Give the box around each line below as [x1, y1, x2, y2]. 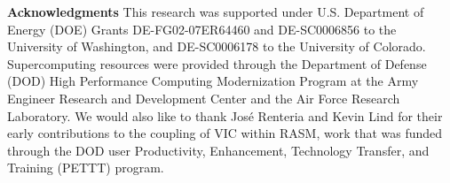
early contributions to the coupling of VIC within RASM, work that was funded [7, 124, 443, 142]
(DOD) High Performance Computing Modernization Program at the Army [7, 72, 419, 90]
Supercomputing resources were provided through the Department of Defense [7, 54, 427, 72]
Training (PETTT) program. [7, 158, 164, 177]
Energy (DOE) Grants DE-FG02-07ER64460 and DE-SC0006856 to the [7, 19, 397, 38]
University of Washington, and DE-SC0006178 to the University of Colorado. [7, 37, 426, 56]
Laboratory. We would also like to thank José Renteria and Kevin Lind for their [7, 106, 443, 125]
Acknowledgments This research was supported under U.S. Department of [7, 3, 424, 20]
